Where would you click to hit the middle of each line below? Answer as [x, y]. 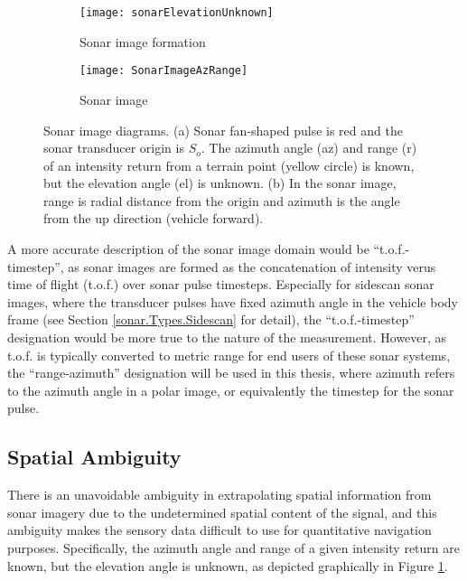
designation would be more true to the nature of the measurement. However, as [227, 337]
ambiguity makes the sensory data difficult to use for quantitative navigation [219, 530]
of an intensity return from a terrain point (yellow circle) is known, [229, 165]
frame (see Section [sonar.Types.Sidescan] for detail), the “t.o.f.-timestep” [211, 319]
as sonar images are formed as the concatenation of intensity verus [252, 266]
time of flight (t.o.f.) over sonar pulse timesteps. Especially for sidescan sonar [221, 284]
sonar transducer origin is [114, 148]
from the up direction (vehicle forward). [154, 218]
